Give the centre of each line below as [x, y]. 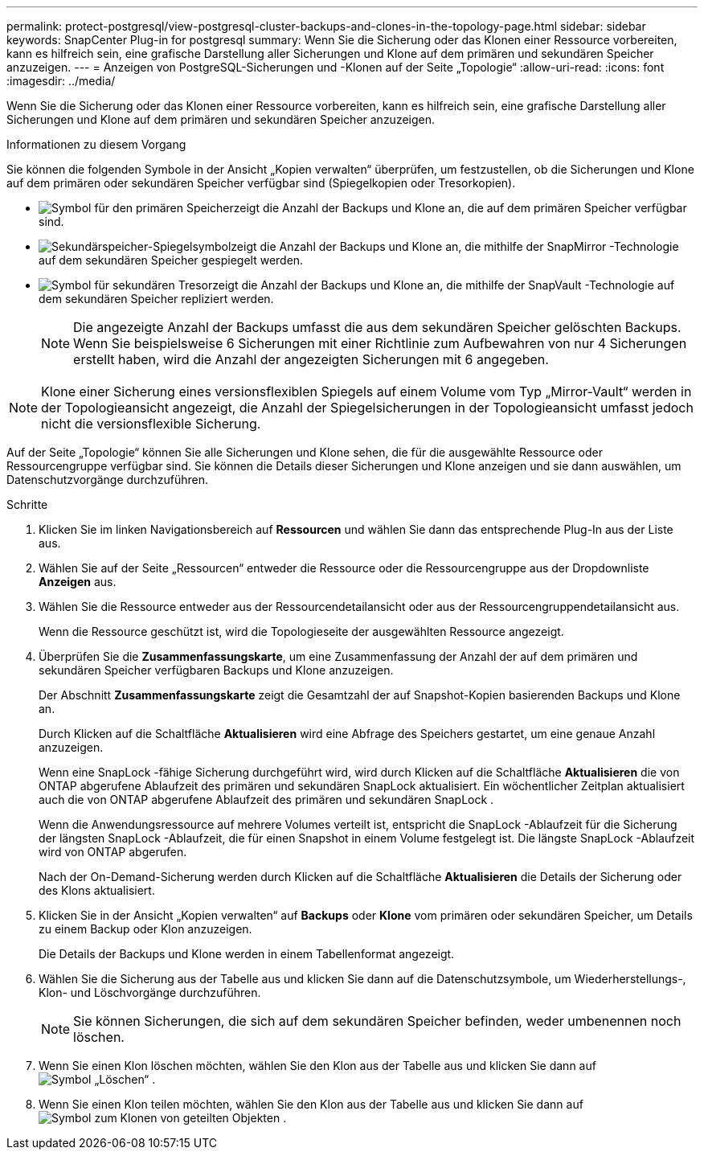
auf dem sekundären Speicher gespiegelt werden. [171, 260]
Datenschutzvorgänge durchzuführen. [107, 480]
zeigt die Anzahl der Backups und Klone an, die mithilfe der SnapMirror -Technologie [455, 246]
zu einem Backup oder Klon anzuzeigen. [145, 929]
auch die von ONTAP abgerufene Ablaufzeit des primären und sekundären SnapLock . [266, 799]
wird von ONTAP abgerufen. [113, 852]
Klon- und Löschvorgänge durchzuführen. [150, 992]
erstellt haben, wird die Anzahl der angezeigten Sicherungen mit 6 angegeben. [311, 359]
